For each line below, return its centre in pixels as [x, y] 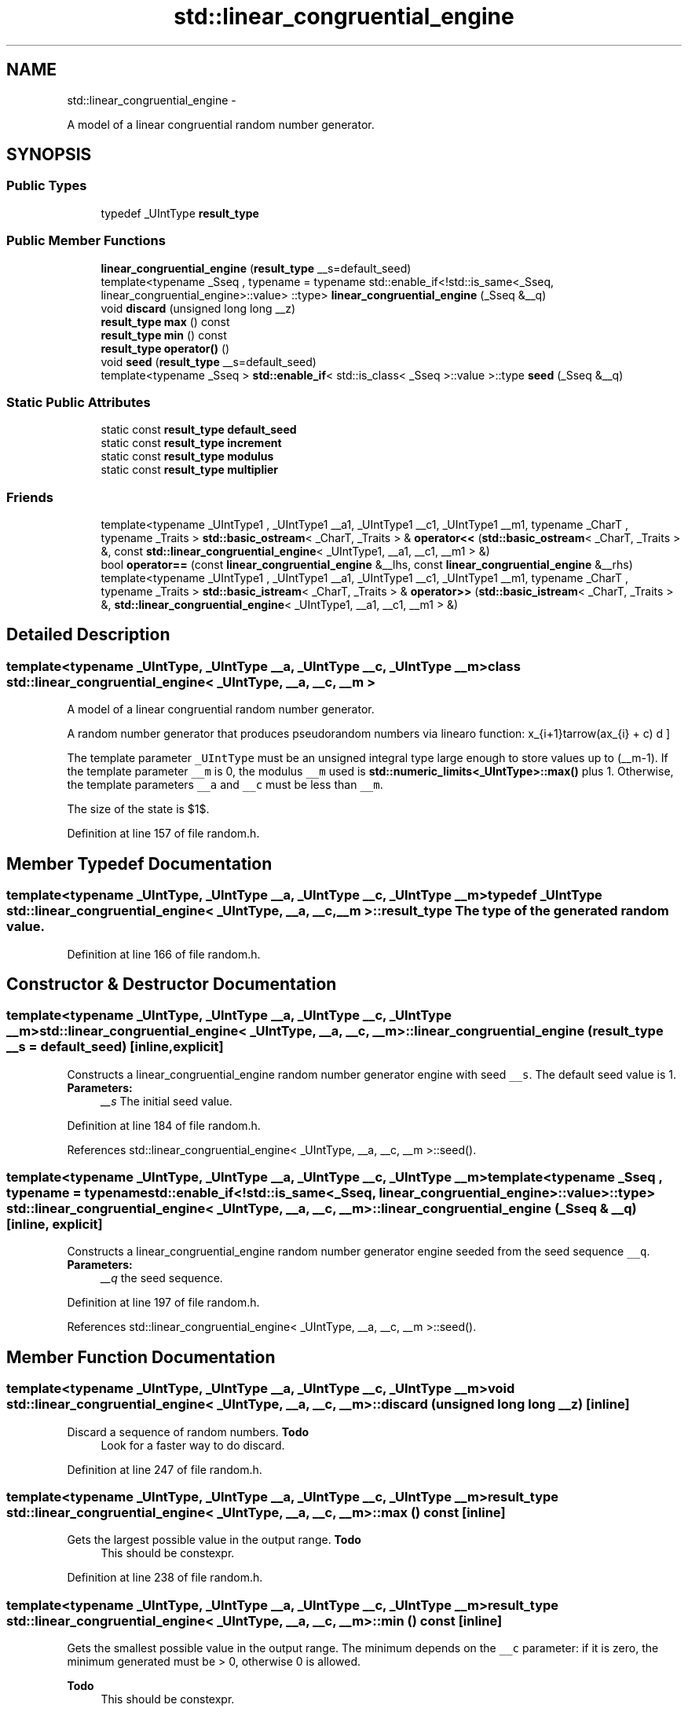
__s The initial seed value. [167, 1101]
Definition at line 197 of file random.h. [163, 1303]
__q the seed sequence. [162, 1278]
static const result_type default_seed [199, 430]
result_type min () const [164, 335]
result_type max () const [165, 321]
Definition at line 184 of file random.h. [164, 1125]
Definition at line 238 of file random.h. [165, 1578]
